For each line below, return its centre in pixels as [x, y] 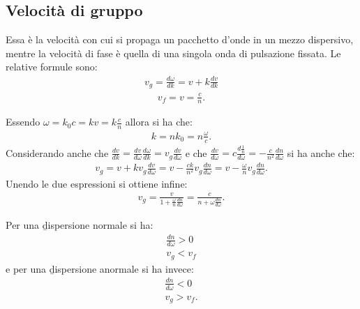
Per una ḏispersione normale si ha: [80, 225]
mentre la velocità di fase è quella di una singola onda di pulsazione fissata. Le [173, 53]
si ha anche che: [321, 152]
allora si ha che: [159, 122]
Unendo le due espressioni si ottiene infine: [97, 183]
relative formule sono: [52, 67]
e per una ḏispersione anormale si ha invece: [100, 268]
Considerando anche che [57, 152]
